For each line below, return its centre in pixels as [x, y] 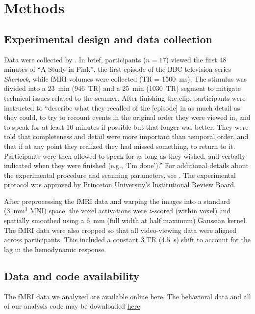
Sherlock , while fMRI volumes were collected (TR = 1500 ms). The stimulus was [126, 78]
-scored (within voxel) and [191, 211]
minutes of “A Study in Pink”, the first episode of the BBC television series [118, 69]
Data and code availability [72, 275]
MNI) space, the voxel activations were [88, 211]
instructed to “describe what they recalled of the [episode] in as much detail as [122, 107]
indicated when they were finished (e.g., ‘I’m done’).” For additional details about [127, 165]
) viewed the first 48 [196, 59]
